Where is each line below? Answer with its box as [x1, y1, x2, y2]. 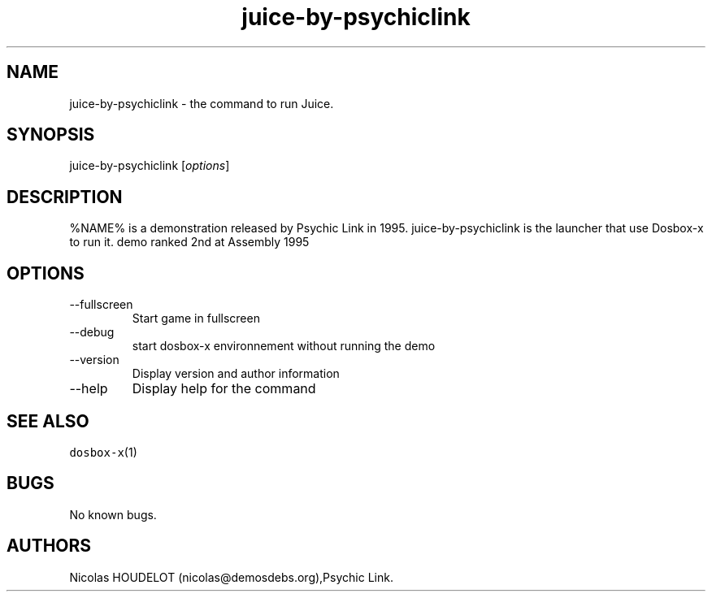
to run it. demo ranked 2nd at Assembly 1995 [69, 235, 310, 249]
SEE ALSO [7, 410, 89, 431]
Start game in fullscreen [132, 311, 260, 326]
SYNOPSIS [7, 124, 95, 145]
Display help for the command [132, 380, 316, 397]
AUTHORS [7, 535, 92, 557]
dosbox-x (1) [69, 444, 137, 459]
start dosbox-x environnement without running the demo [132, 339, 436, 353]
